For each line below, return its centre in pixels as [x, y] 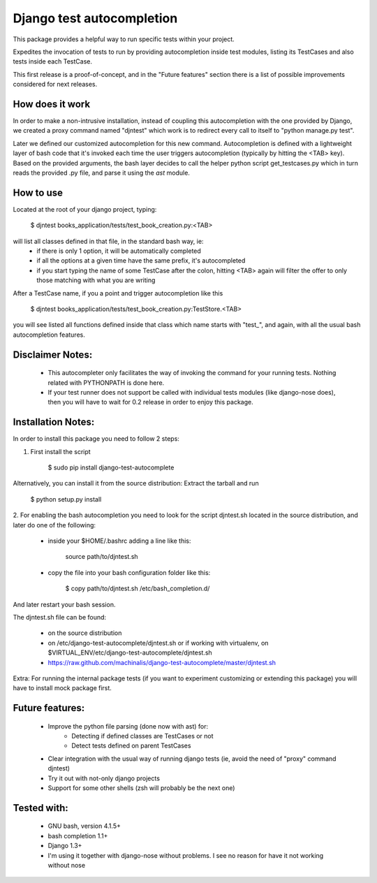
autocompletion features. [49, 335]
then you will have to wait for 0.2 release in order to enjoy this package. [151, 402]
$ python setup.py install [66, 499]
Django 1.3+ [65, 846]
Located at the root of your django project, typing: [85, 209]
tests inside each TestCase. [53, 61]
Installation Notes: [54, 422]
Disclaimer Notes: [53, 355]
